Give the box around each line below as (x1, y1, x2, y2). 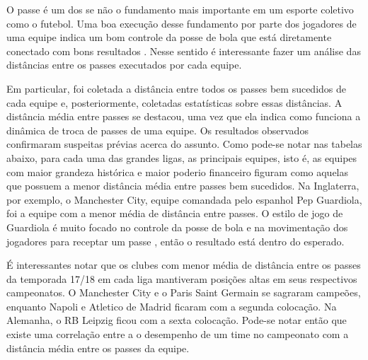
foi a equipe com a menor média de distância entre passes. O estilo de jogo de (6, 206, 343, 221)
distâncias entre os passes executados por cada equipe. (6, 57, 242, 72)
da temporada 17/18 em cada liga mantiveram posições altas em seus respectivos (6, 271, 357, 286)
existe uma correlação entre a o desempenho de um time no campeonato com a (6, 327, 349, 342)
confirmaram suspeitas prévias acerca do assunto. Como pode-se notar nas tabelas (6, 137, 362, 151)
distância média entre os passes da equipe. (6, 340, 190, 355)
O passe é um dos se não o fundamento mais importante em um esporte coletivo (6, 2, 354, 16)
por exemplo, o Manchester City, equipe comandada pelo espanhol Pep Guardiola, (6, 192, 362, 207)
